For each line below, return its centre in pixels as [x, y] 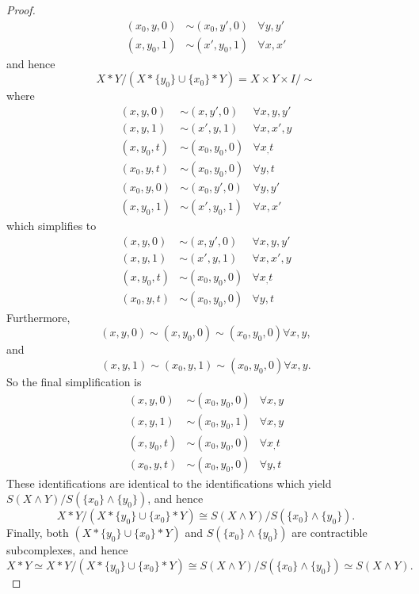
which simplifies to [51, 226]
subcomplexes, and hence [67, 550]
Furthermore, [38, 317]
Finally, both [38, 533]
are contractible [329, 533]
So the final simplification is [74, 381]
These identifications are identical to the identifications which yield [169, 483]
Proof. [21, 10]
